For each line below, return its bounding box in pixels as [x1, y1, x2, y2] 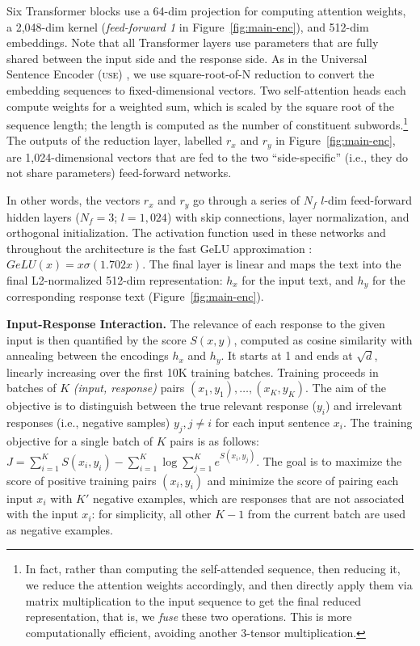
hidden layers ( [6, 208, 80, 225]
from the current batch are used [247, 505, 405, 522]
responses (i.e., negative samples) [6, 413, 170, 430]
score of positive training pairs [6, 471, 157, 488]
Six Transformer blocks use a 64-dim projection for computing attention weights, [6, 2, 406, 19]
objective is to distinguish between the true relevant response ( [6, 397, 317, 414]
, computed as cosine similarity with [233, 331, 413, 348]
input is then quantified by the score [6, 331, 187, 348]
